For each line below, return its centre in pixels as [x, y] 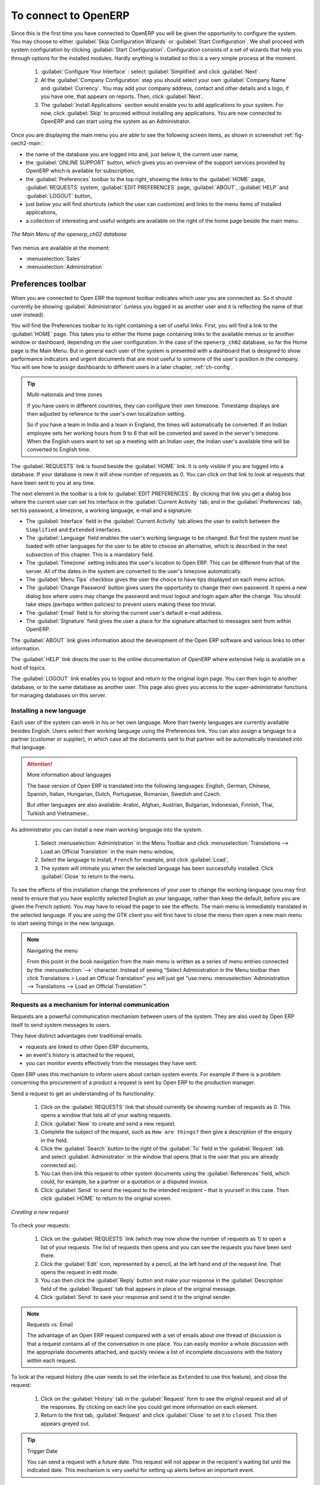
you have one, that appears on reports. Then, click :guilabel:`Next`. [122, 97]
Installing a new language [49, 710]
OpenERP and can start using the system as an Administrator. [116, 121]
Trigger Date [42, 1451]
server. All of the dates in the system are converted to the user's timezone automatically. [134, 571]
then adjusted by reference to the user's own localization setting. [106, 413]
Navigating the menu [52, 950]
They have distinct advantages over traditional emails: [77, 1036]
